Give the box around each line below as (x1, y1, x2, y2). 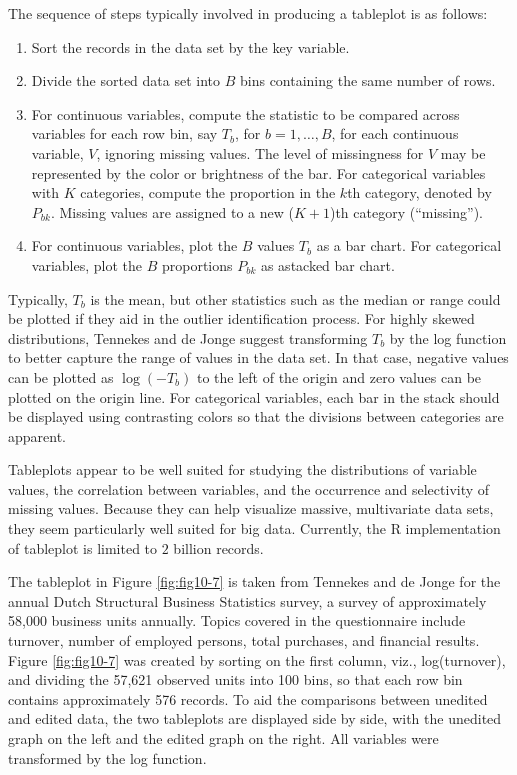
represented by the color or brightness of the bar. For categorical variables (31, 162, 486, 183)
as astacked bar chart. (260, 254, 395, 275)
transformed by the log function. (8, 747, 207, 768)
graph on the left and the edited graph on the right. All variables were (8, 728, 439, 748)
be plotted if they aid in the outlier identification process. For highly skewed (8, 308, 475, 329)
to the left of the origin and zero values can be (196, 366, 482, 387)
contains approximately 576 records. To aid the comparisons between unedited (8, 688, 488, 709)
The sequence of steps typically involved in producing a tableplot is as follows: (8, 3, 488, 23)
